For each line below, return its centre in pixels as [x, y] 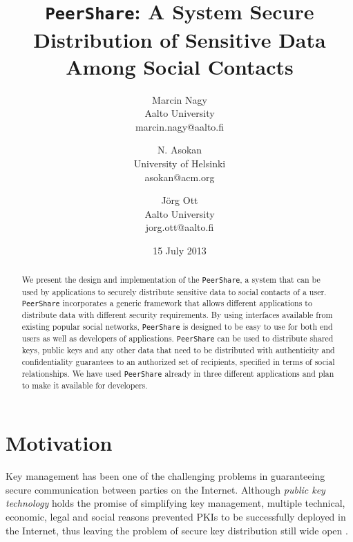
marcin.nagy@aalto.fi [179, 126]
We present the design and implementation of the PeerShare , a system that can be [171, 280]
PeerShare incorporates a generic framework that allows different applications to [167, 303]
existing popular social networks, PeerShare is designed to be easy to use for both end [177, 326]
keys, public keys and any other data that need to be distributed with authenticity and [178, 350]
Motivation [59, 443]
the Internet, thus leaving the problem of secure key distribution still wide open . [177, 530]
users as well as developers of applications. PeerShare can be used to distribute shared [178, 338]
